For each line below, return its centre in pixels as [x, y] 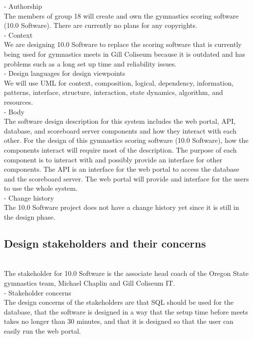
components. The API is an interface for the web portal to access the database [122, 169]
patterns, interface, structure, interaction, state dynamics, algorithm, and [114, 92]
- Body [14, 111]
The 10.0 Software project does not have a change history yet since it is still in [122, 207]
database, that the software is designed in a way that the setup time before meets [126, 311]
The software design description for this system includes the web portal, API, [120, 121]
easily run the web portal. [42, 331]
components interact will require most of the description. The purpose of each [120, 149]
